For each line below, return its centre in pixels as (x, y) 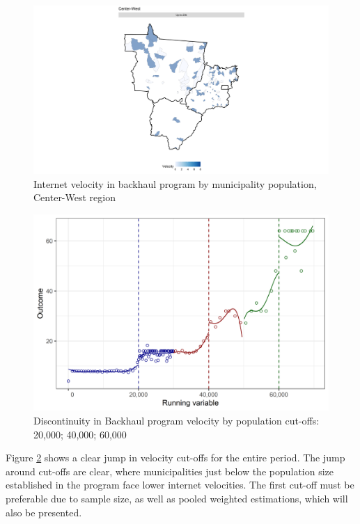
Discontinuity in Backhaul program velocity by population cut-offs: (177, 420)
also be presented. (44, 512)
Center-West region (75, 197)
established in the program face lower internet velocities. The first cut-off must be (180, 485)
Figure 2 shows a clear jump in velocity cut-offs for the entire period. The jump (175, 458)
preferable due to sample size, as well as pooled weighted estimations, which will (177, 498)
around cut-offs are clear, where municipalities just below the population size (170, 471)
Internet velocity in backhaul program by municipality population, (175, 183)
